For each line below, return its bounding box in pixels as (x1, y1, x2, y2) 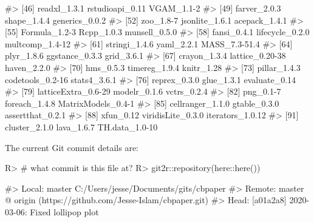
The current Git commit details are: (5, 141, 138, 153)
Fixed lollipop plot (30, 205, 99, 218)
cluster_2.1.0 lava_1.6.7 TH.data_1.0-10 (5, 120, 158, 133)
